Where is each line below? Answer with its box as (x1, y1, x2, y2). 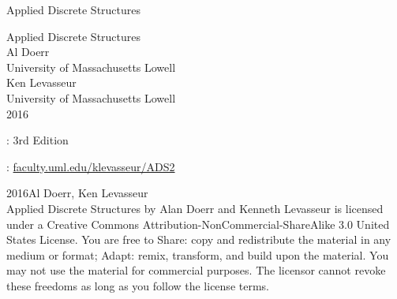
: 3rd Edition (6, 132, 69, 148)
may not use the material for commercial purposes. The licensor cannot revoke (6, 262, 386, 278)
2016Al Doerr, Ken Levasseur (6, 185, 148, 201)
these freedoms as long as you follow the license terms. (6, 277, 269, 293)
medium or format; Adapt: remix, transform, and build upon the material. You (6, 246, 389, 263)
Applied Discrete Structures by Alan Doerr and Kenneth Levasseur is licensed (6, 200, 384, 216)
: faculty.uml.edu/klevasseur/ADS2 (6, 158, 175, 174)
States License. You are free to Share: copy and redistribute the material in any (6, 231, 391, 248)
